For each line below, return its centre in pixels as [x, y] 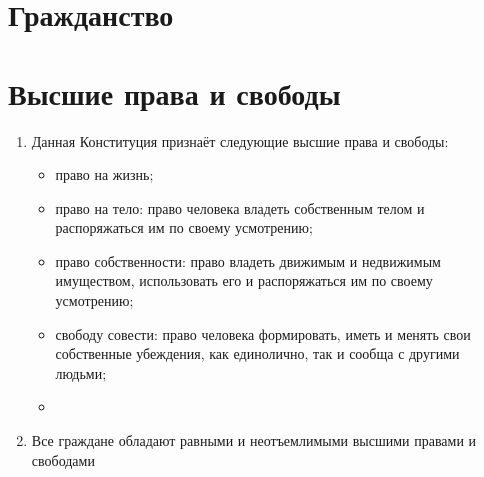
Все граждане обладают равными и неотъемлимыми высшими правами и [254, 440]
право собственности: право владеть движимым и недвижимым [248, 260]
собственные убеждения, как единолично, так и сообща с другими [257, 353]
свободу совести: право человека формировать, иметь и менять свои [263, 333]
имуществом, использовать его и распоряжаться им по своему [244, 280]
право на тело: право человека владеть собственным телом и [240, 207]
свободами [63, 459]
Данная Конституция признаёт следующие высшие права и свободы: [240, 140]
